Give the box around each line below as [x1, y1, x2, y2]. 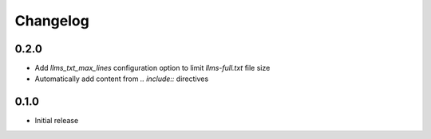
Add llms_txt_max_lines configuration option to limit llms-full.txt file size [34, 64, 271, 73]
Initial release [34, 116, 79, 125]
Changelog [14, 12, 89, 29]
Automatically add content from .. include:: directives [34, 74, 209, 83]
